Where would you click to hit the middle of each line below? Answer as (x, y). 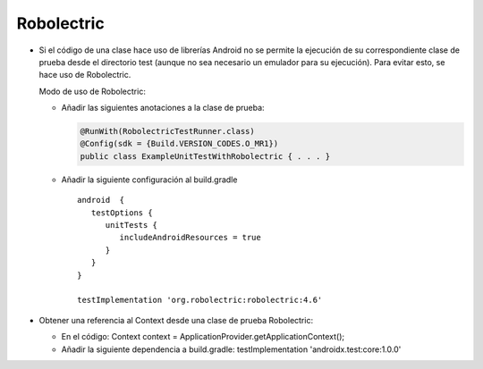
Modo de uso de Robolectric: (93, 91)
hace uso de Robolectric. (85, 75)
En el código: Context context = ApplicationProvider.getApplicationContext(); (203, 337)
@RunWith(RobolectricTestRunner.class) (167, 131)
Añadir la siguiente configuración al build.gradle (149, 180)
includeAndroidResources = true (190, 238)
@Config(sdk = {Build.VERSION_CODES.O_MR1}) (179, 144)
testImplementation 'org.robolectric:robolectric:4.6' (200, 300)
